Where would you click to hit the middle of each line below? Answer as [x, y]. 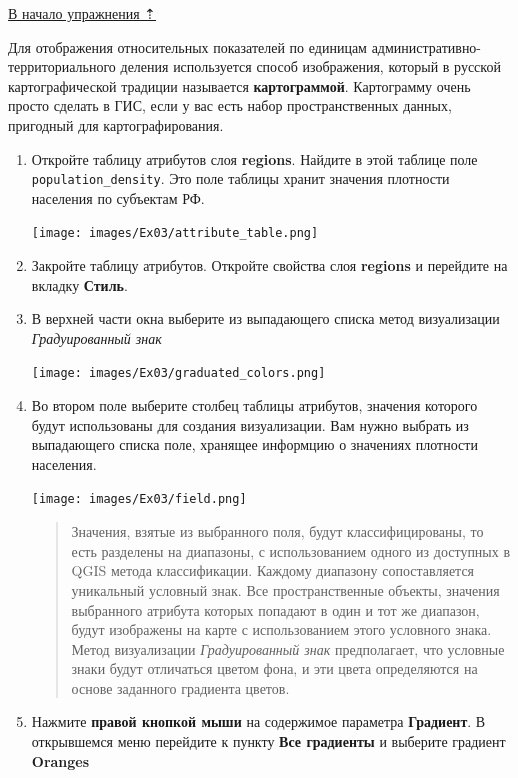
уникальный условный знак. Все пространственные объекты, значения [285, 589]
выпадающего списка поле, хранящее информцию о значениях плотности [254, 444]
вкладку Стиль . [79, 284]
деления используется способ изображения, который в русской [310, 66]
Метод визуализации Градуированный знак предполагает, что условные [288, 648]
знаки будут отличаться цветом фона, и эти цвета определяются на [274, 668]
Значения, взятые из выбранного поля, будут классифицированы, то [277, 531]
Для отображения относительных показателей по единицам [187, 46]
